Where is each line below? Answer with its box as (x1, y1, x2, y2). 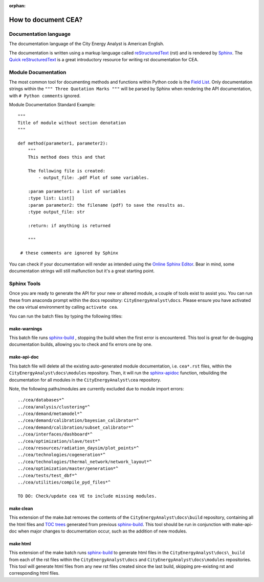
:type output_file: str (27, 209, 85, 215)
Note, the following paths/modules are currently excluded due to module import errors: (9, 386, 184, 391)
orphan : (9, 3, 26, 8)
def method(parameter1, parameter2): (18, 141, 109, 146)
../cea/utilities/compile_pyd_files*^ (18, 479, 111, 485)
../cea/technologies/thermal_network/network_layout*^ (18, 459, 152, 464)
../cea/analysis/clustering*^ (18, 404, 90, 410)
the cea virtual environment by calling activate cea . (9, 304, 118, 310)
